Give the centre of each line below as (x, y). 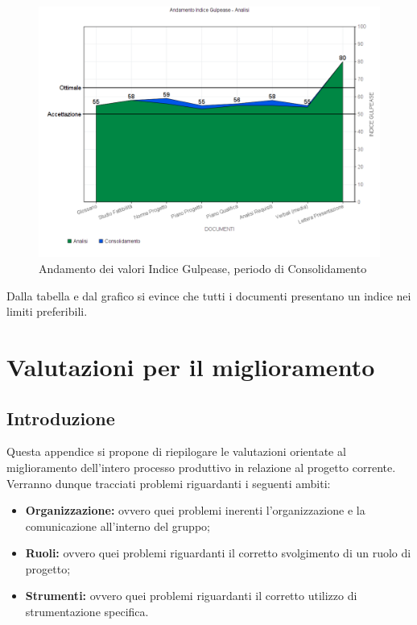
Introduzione (61, 418)
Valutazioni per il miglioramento (191, 366)
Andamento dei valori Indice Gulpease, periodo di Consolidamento (203, 268)
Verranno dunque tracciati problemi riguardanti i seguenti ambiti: (169, 483)
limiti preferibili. (47, 311)
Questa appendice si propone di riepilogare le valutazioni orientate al (176, 451)
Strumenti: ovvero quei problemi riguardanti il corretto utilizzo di (191, 596)
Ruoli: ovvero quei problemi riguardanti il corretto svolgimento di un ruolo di (218, 553)
